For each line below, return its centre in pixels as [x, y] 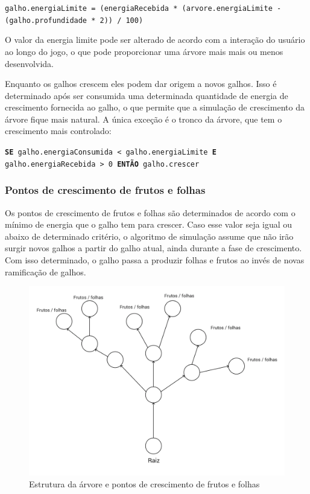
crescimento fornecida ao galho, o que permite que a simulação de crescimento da [155, 107]
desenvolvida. [29, 63]
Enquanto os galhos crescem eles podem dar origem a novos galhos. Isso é [141, 84]
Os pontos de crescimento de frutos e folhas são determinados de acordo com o [150, 212]
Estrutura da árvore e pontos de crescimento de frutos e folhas [144, 483]
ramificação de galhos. [46, 271]
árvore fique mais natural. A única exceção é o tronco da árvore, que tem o [144, 119]
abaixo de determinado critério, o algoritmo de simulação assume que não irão [149, 236]
